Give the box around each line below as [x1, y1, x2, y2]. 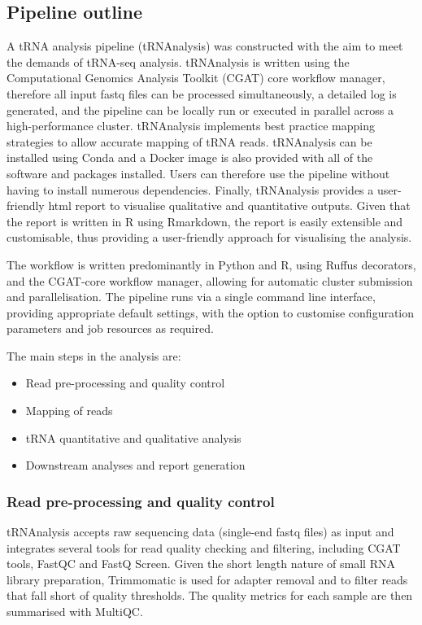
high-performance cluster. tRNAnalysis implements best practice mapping [7, 117, 376, 134]
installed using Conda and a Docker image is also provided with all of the [7, 149, 373, 166]
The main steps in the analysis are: [7, 347, 181, 364]
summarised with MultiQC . [7, 603, 143, 620]
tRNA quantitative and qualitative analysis [25, 429, 241, 446]
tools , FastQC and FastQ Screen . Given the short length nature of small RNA [7, 555, 395, 572]
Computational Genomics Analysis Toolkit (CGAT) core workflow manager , [7, 69, 385, 86]
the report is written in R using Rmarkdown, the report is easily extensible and [7, 212, 403, 229]
